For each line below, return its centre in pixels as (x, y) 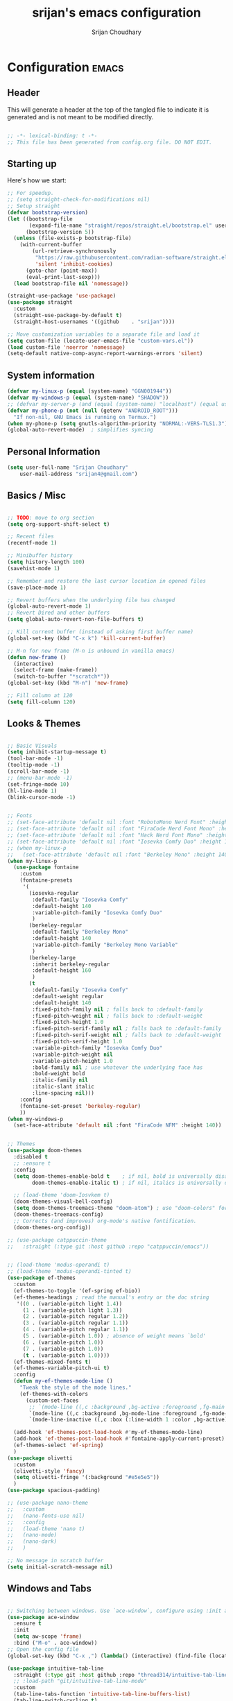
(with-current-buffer (51, 245)
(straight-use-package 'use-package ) (62, 296)
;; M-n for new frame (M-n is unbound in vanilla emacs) (91, 651)
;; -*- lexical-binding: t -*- (52, 136)
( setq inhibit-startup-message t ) (57, 752)
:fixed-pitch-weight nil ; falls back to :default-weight (118, 1016)
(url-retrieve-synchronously (74, 251)
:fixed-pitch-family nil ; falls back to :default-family (118, 1009)
